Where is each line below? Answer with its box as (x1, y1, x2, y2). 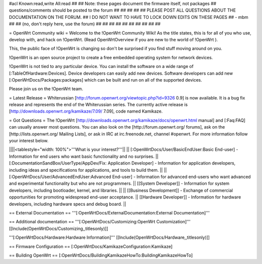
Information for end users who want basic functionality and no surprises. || (9, 153, 159, 159)
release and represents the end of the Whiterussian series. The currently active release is (9, 102, 188, 108)
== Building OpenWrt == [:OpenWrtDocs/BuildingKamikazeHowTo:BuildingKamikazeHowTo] (9, 252, 193, 258)
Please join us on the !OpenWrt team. (9, 86, 83, 92)
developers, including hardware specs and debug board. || (9, 201, 126, 207)
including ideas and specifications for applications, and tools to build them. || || (9, 167, 167, 173)
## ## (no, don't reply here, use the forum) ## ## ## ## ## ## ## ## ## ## (9, 21, 161, 27)
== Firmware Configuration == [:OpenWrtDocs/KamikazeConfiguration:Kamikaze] (9, 243, 173, 249)
